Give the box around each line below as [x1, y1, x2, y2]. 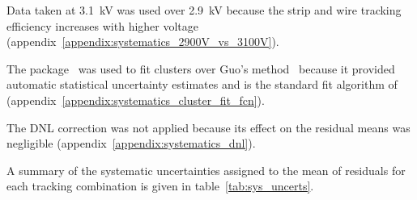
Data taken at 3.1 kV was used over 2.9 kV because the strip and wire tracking [6, 2, 402, 18]
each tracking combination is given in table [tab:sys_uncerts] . [6, 177, 314, 194]
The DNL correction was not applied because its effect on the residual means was [6, 119, 411, 135]
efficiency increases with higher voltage [6, 17, 199, 34]
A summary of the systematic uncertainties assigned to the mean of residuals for [6, 161, 406, 178]
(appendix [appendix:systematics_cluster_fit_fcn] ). [6, 91, 265, 108]
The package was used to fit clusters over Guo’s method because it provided [6, 60, 395, 77]
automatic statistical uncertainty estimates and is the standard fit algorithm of [6, 76, 398, 93]
